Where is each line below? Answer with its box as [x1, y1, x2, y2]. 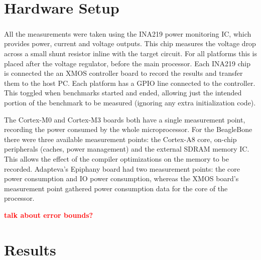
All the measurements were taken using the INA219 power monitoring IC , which [4, 28, 251, 39]
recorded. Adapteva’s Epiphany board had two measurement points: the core [4, 163, 240, 174]
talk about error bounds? [4, 209, 93, 220]
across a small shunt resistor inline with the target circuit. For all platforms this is [4, 48, 257, 58]
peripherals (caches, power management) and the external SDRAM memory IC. [4, 144, 249, 154]
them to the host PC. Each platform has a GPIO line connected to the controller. [4, 77, 255, 88]
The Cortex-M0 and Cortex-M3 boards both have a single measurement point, [4, 114, 245, 124]
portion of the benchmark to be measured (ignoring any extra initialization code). [4, 97, 256, 107]
